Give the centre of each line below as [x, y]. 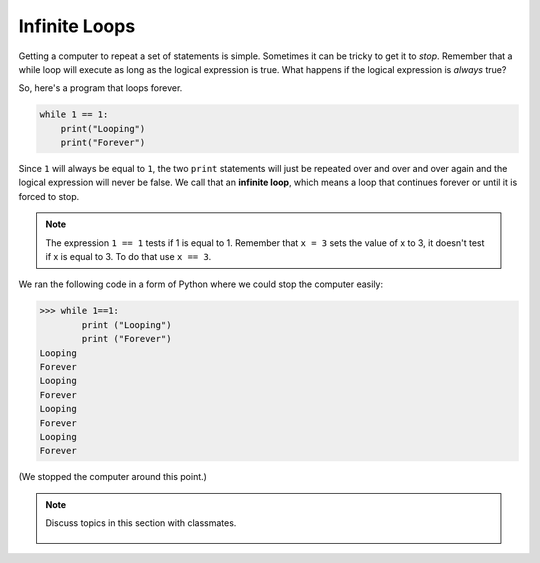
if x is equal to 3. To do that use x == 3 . [128, 257]
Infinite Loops [77, 26]
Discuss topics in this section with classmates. [141, 523]
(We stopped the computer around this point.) [112, 477]
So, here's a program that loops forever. [100, 88]
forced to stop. [49, 196]
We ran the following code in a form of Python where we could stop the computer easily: [201, 284]
